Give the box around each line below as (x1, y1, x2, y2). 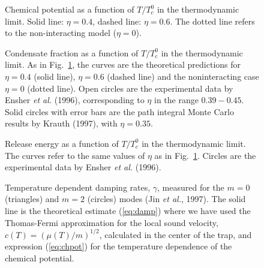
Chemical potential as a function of (5, 3, 134, 15)
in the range (154, 94, 199, 106)
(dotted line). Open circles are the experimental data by (27, 82, 233, 94)
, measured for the (157, 180, 224, 193)
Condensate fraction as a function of (5, 46, 139, 59)
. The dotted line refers (170, 14, 255, 27)
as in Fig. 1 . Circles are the (154, 149, 256, 161)
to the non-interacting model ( (5, 26, 116, 39)
